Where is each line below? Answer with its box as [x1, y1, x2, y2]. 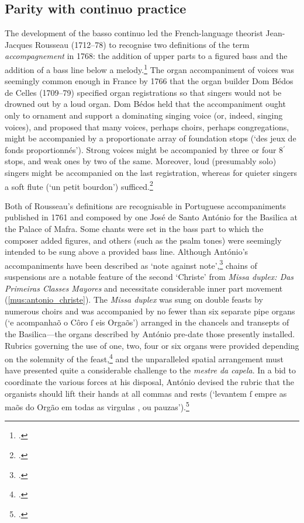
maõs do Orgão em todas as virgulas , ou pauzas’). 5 [5, 399, 189, 413]
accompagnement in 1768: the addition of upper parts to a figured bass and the [5, 50, 288, 62]
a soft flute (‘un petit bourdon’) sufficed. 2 [5, 178, 153, 192]
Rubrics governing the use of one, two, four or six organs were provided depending [5, 339, 299, 351]
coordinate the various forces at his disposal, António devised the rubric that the [5, 376, 294, 388]
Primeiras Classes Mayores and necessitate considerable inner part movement [5, 282, 283, 294]
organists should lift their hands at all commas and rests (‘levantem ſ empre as [5, 387, 287, 399]
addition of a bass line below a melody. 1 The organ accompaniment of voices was [5, 61, 294, 75]
